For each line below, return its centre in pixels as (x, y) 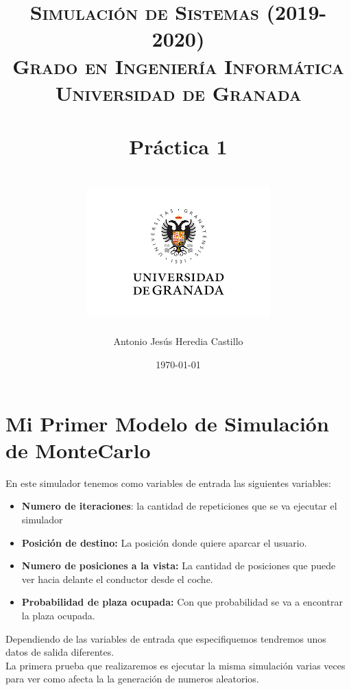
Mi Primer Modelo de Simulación (167, 423)
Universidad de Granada (178, 92)
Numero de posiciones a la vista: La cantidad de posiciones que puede (179, 566)
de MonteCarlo (78, 450)
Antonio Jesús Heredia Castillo (178, 341)
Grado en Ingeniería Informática (178, 66)
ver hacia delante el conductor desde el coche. (117, 579)
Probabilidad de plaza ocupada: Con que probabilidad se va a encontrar (182, 602)
